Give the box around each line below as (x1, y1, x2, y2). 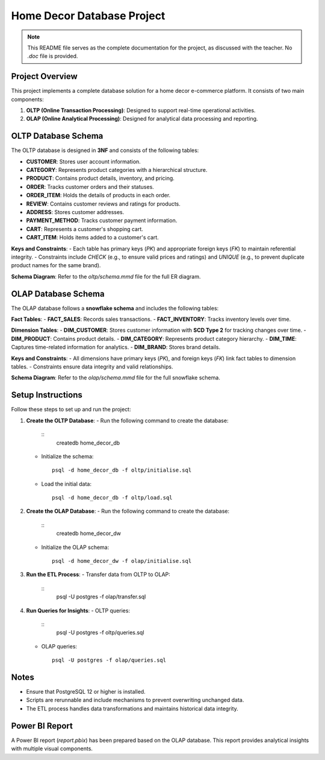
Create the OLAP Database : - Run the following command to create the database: (26, 507, 230, 515)
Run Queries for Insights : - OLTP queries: (26, 607, 131, 614)
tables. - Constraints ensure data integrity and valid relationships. (11, 363, 173, 370)
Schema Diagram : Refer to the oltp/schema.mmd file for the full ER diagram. (11, 273, 201, 280)
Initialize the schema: (41, 452, 94, 460)
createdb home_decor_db (56, 439, 120, 446)
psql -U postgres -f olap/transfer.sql (56, 593, 146, 600)
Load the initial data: (41, 480, 91, 487)
